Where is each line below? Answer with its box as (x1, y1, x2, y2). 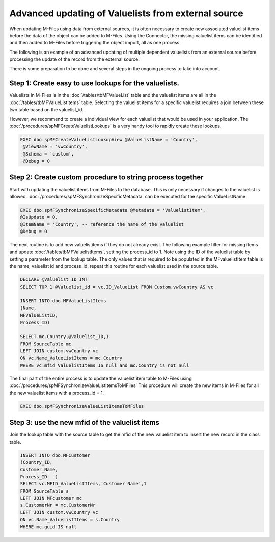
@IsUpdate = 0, (20, 214, 58, 220)
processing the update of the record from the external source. (9, 56, 140, 62)
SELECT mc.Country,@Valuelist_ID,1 (20, 334, 109, 340)
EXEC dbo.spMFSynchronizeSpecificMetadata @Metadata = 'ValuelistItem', (20, 207, 206, 213)
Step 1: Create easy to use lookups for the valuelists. (9, 79, 179, 88)
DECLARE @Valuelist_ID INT (20, 277, 88, 282)
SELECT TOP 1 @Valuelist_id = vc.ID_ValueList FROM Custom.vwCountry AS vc (20, 283, 214, 290)
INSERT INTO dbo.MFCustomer (20, 452, 90, 458)
